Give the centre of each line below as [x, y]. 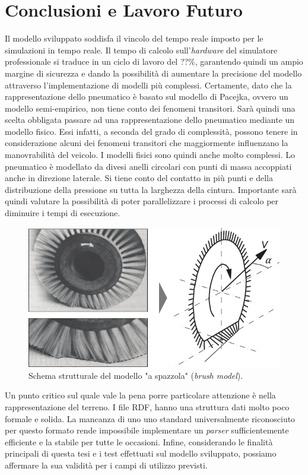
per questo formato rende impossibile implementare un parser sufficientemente [147, 430]
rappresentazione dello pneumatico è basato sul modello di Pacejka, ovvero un [147, 96]
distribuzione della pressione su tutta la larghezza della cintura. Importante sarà [151, 189]
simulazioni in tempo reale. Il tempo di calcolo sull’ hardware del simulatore [141, 50]
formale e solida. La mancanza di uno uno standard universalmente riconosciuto [150, 418]
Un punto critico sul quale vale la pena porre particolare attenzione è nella [140, 395]
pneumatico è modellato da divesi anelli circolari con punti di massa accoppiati [148, 166]
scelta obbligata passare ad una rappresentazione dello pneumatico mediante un [150, 120]
